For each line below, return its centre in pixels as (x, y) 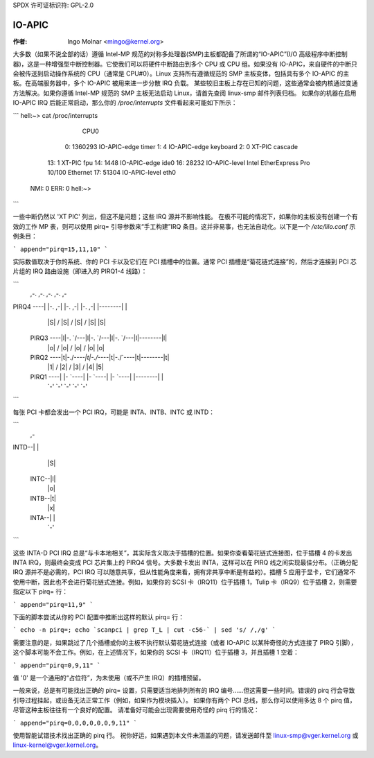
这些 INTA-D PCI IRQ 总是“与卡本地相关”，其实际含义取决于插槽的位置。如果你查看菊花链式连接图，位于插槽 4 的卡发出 (182, 553)
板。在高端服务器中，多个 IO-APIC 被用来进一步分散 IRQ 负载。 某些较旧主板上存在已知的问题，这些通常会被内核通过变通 (185, 83)
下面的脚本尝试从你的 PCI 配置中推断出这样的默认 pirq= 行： (99, 617)
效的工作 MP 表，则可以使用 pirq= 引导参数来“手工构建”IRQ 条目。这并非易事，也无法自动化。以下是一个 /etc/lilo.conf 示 (184, 226)
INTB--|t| (43, 498)
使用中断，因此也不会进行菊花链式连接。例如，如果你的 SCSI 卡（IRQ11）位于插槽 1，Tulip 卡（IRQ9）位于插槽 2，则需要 (185, 582)
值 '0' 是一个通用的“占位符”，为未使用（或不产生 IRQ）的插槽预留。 (109, 678)
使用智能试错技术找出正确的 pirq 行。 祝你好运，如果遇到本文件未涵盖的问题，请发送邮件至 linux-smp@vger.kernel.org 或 (186, 735)
